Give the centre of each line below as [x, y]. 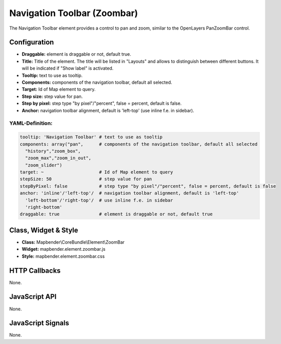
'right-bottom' [44, 207]
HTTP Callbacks [35, 271]
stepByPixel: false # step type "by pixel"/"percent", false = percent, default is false [148, 186]
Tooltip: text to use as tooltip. [52, 75]
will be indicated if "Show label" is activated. [68, 68]
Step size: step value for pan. [52, 96]
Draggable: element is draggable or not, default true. [76, 54]
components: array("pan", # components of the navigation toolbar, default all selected [139, 144]
